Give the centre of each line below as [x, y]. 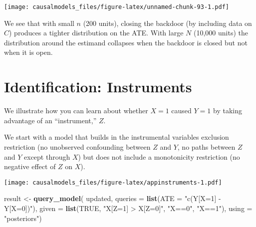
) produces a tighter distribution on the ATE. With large [96, 33]
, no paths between [206, 146]
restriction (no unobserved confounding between [77, 146]
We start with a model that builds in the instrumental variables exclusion [117, 137]
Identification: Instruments [98, 87]
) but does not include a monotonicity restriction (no [159, 156]
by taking [227, 111]
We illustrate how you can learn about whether [76, 111]
